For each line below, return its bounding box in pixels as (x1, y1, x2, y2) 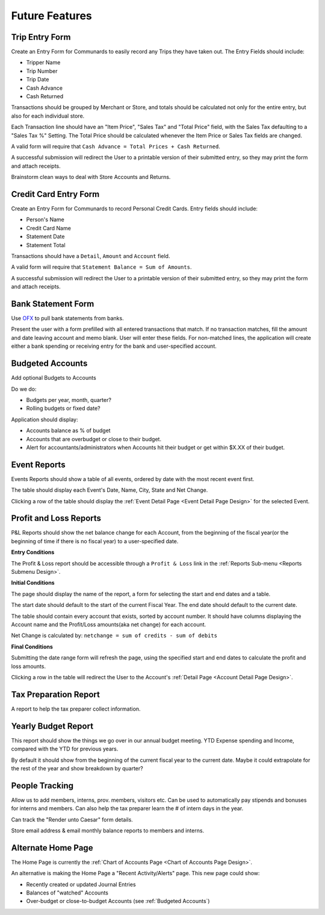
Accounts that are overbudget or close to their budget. (26, 435, 162, 442)
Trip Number (26, 67, 58, 75)
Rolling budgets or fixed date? (26, 404, 101, 412)
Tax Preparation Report (11, 689, 101, 699)
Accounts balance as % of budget (26, 427, 111, 434)
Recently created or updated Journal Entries (26, 881, 136, 888)
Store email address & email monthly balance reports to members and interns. (11, 827, 205, 834)
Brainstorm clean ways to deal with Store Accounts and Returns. (11, 174, 171, 181)
